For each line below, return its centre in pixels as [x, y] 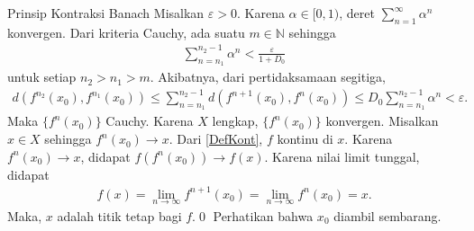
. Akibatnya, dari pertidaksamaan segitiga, [268, 77]
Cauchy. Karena [150, 121]
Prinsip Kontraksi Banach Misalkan [106, 13]
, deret [357, 13]
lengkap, [235, 121]
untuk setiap [42, 77]
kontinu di [305, 139]
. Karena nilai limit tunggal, [342, 156]
